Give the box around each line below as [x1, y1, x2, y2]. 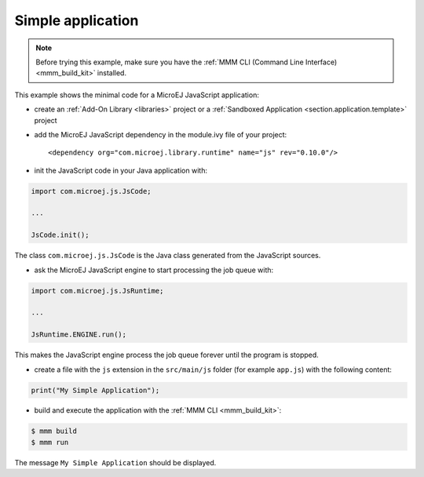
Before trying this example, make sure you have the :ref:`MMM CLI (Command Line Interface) [35, 57, 338, 67]
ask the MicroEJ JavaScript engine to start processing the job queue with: [34, 265, 274, 275]
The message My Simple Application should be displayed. [14, 457, 217, 467]
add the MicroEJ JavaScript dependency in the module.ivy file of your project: [34, 129, 287, 139]
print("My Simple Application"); [31, 385, 160, 395]
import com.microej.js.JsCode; [31, 187, 152, 195]
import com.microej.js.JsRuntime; [31, 286, 164, 295]
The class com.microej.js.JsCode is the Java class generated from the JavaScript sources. [14, 251, 321, 260]
